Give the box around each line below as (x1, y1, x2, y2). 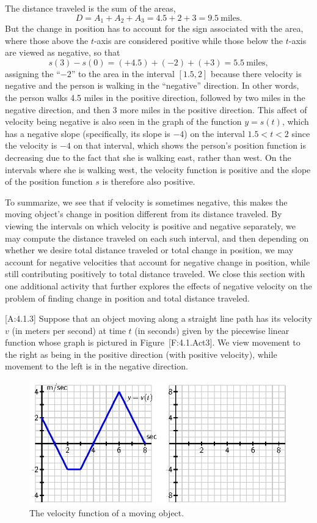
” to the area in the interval (71, 67, 175, 80)
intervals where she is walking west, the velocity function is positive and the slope (5, 163, 311, 176)
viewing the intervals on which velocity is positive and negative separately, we (5, 219, 296, 232)
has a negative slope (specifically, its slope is (5, 127, 170, 139)
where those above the (5, 34, 89, 46)
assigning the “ (5, 67, 60, 80)
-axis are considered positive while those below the (93, 34, 283, 46)
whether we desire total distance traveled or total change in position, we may (5, 243, 294, 256)
